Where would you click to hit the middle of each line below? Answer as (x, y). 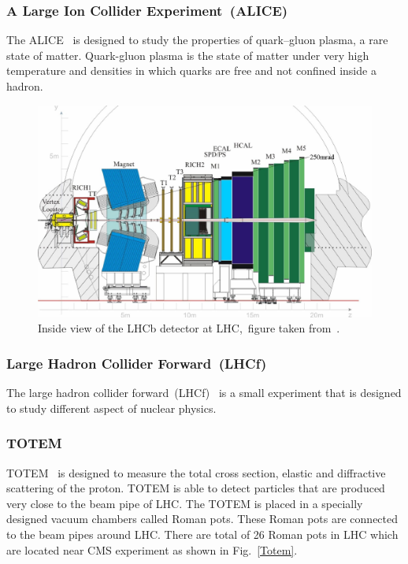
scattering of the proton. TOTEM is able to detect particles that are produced (196, 488)
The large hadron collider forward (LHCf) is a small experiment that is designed (204, 393)
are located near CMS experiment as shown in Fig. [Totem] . (152, 549)
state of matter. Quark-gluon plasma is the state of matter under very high (188, 55)
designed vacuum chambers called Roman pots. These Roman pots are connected (202, 519)
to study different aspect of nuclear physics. (111, 408)
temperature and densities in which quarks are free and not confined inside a (191, 70)
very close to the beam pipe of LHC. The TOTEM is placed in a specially (185, 503)
